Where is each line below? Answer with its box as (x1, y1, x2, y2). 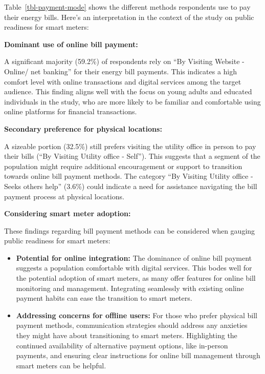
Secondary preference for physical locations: (4, 123, 162, 134)
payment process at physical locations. (4, 191, 124, 201)
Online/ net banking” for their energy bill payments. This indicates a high (4, 66, 237, 76)
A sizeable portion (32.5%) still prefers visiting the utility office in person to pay (4, 140, 256, 151)
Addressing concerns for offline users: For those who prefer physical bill (16, 309, 257, 320)
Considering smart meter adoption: (4, 208, 131, 219)
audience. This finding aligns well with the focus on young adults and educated (4, 86, 252, 97)
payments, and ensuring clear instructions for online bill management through (16, 350, 260, 361)
